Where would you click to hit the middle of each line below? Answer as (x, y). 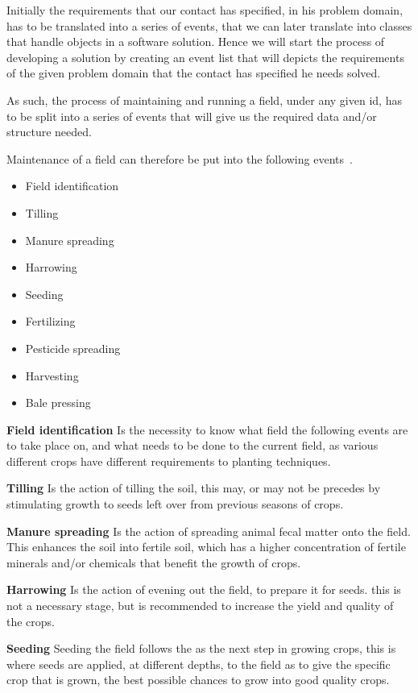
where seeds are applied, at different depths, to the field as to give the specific (199, 664)
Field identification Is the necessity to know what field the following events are (207, 429)
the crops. (31, 621)
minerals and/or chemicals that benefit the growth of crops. (154, 562)
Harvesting (52, 375)
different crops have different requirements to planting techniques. (169, 461)
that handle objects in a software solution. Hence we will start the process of (196, 41)
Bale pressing (58, 403)
